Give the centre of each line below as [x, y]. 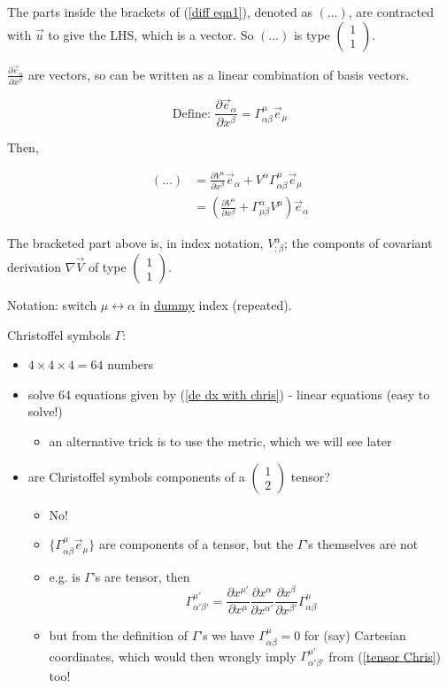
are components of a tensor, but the [196, 544]
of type [107, 267]
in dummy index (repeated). [216, 305]
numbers [131, 364]
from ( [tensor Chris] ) [385, 656]
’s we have [227, 635]
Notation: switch [52, 305]
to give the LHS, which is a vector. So [151, 34]
